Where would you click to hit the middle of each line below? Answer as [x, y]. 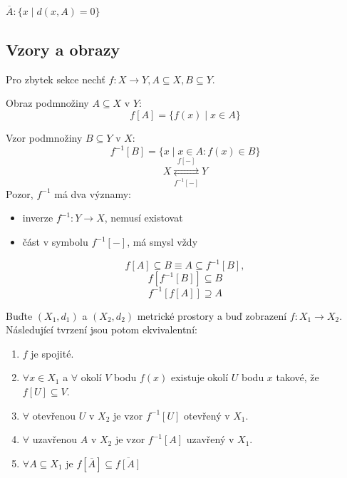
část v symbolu [55, 242]
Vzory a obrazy [63, 49]
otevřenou [54, 415]
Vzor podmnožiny [44, 137]
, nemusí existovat [144, 218]
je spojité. [52, 353]
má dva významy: [93, 193]
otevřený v [207, 415]
